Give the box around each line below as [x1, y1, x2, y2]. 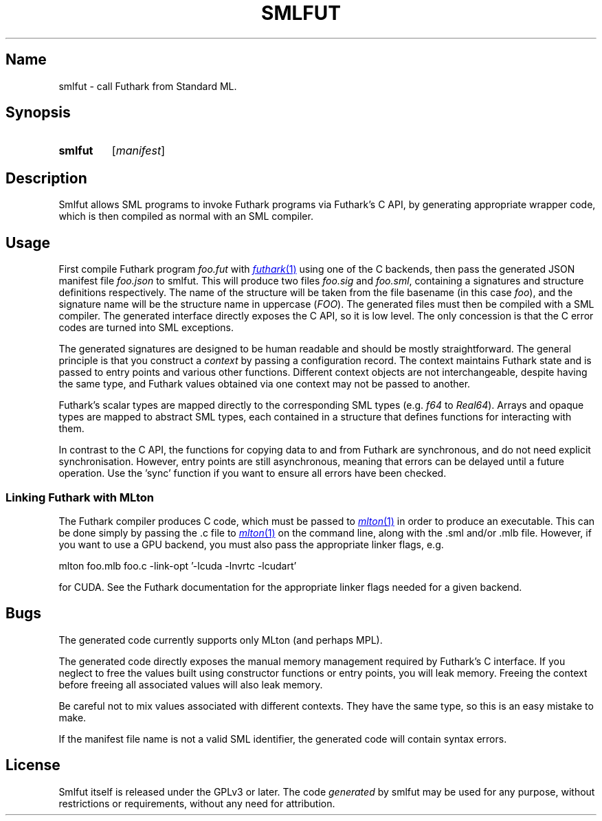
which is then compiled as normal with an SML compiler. [58, 210, 313, 223]
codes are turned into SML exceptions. [58, 322, 234, 334]
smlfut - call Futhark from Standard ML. [58, 80, 237, 92]
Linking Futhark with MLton [5, 490, 155, 504]
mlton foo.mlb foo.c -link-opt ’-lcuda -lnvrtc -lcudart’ [58, 559, 297, 572]
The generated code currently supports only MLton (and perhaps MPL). [58, 633, 383, 646]
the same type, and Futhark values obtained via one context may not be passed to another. [58, 378, 471, 390]
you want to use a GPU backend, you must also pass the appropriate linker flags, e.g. [58, 538, 444, 550]
